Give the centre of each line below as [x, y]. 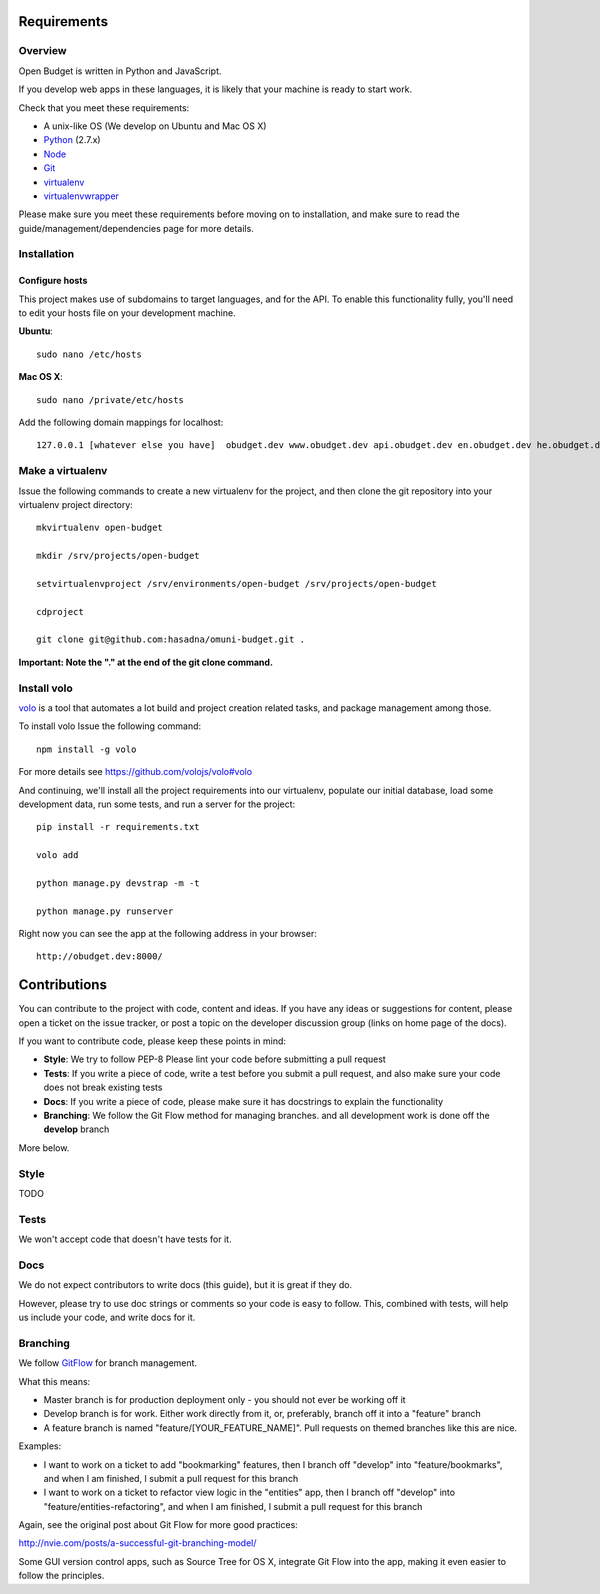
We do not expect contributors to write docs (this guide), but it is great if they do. [185, 1285]
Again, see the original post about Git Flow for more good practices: [158, 1525]
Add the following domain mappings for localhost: [121, 422]
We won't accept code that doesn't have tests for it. [125, 1239]
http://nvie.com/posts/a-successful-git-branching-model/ [137, 1543]
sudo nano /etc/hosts [89, 354]
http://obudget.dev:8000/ [100, 956]
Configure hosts [53, 281]
